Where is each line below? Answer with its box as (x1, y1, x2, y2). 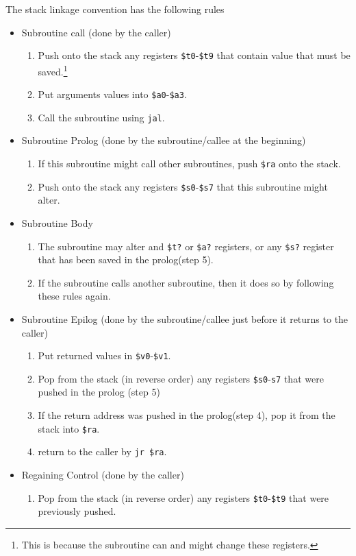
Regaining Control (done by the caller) (21, 467, 184, 481)
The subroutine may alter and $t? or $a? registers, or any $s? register (38, 239, 334, 253)
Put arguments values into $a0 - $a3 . (38, 87, 187, 101)
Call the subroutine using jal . (38, 110, 165, 124)
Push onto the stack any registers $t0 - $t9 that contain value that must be (38, 48, 351, 62)
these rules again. (38, 289, 111, 303)
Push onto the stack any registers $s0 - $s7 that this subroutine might (38, 179, 328, 193)
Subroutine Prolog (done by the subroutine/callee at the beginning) (21, 133, 306, 147)
